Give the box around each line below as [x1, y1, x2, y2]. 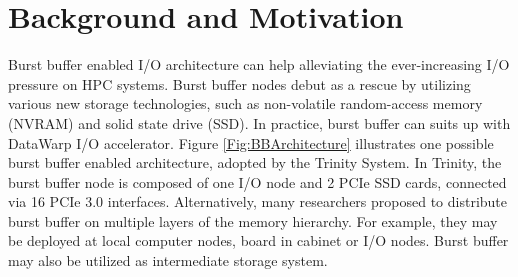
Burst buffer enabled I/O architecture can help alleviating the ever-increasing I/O [8, 54, 510, 75]
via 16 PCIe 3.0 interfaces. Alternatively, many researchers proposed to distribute [8, 191, 508, 212]
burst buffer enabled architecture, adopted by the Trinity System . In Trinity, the [8, 152, 502, 173]
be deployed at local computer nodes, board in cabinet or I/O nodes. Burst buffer [8, 230, 509, 251]
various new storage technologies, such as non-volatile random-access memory [8, 93, 483, 114]
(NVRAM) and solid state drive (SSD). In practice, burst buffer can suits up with [8, 112, 511, 133]
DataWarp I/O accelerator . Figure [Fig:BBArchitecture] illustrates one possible [8, 132, 494, 153]
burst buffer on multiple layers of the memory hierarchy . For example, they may [8, 210, 498, 231]
